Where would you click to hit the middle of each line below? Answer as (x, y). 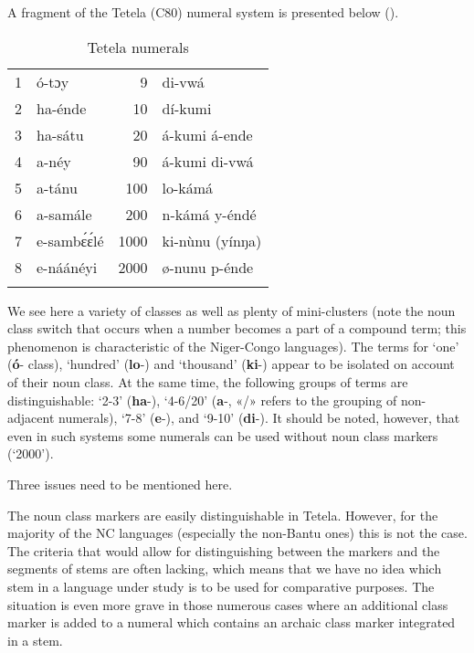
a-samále (64, 214)
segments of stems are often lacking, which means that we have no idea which (225, 569)
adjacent (31, 418)
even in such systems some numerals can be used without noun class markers (223, 435)
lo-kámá (188, 187)
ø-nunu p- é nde (208, 267)
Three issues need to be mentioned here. (120, 484)
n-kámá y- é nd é (209, 214)
